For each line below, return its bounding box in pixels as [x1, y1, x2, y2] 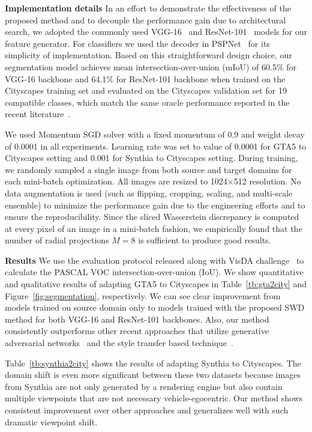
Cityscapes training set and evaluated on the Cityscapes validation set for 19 [5, 84, 287, 97]
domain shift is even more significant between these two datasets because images [5, 368, 301, 381]
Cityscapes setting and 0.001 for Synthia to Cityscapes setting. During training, [5, 151, 298, 164]
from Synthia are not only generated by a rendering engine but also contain [5, 380, 283, 392]
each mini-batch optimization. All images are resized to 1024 [5, 175, 227, 187]
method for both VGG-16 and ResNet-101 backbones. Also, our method [5, 312, 269, 325]
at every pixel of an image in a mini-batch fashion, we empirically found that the [5, 222, 302, 234]
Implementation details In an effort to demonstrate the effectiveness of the [5, 2, 291, 14]
